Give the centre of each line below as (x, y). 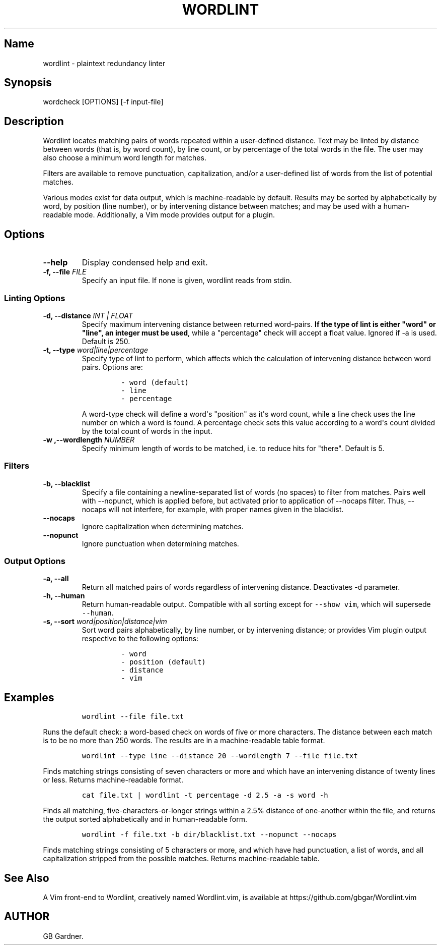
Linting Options (35, 298)
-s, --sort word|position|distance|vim (105, 622)
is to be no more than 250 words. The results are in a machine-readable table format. (184, 741)
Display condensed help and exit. (145, 263)
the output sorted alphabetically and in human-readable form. (145, 819)
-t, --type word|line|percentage (96, 350)
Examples (29, 697)
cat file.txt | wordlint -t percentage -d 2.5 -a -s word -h (205, 795)
